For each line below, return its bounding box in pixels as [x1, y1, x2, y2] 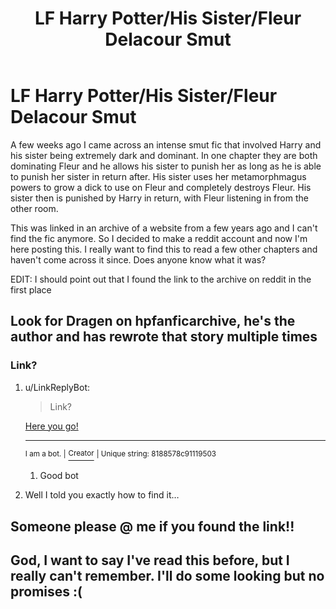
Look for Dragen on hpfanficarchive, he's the [10, 313, 296, 330]
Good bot [39, 470, 79, 482]
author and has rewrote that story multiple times [10, 328, 318, 346]
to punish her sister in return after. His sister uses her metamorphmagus [10, 170, 307, 182]
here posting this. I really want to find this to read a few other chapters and [10, 243, 318, 255]
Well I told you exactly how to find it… [24, 489, 180, 501]
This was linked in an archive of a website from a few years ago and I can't [10, 222, 318, 234]
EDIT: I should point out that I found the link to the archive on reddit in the [10, 273, 312, 285]
